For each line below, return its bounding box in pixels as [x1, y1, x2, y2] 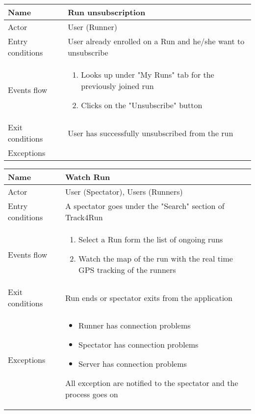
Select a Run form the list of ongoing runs [78, 234, 223, 245]
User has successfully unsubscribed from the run [68, 127, 233, 139]
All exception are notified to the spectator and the [65, 377, 238, 388]
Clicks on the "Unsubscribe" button [81, 99, 203, 111]
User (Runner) [68, 21, 118, 32]
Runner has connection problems [78, 320, 191, 331]
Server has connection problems [78, 358, 187, 369]
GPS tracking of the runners [78, 264, 176, 275]
